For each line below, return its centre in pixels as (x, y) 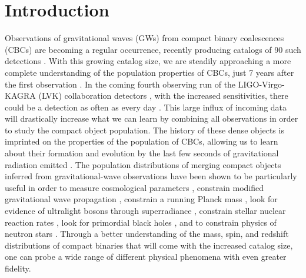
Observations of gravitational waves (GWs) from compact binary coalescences (144, 38)
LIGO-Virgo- (261, 84)
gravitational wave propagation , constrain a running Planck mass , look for (141, 199)
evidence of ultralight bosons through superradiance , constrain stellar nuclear (145, 211)
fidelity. (18, 268)
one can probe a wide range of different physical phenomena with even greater (146, 257)
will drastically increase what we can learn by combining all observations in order (152, 118)
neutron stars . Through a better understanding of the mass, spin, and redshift (147, 234)
